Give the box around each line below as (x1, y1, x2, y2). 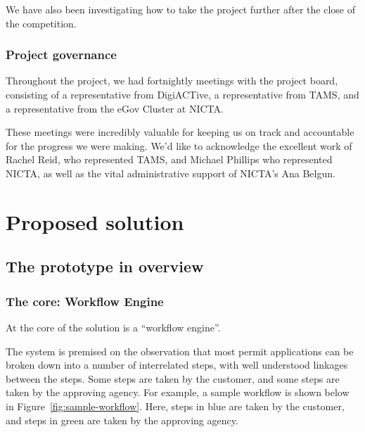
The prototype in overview (6, 255, 204, 277)
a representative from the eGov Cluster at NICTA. (6, 101, 224, 115)
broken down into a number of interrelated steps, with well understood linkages (6, 357, 348, 372)
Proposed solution (6, 207, 184, 236)
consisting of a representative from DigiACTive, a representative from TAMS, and (6, 87, 359, 101)
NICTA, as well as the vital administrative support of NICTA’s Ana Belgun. (6, 165, 335, 180)
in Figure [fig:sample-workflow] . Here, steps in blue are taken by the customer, (6, 398, 345, 413)
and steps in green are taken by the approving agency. (6, 412, 238, 427)
